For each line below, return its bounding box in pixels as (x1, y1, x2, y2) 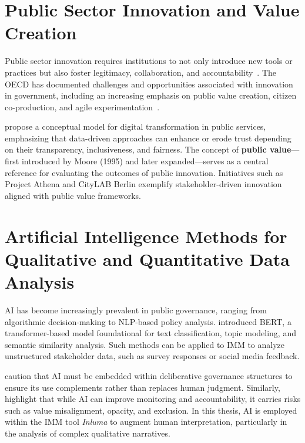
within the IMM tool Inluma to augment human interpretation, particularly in (5, 415, 287, 428)
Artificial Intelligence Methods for (5, 224, 287, 248)
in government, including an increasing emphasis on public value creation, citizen (5, 89, 297, 102)
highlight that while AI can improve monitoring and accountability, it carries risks (5, 393, 301, 405)
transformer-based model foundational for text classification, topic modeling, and (5, 327, 296, 339)
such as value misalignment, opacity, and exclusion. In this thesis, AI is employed (5, 404, 297, 416)
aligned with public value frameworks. (5, 189, 141, 201)
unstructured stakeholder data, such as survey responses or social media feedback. (5, 350, 300, 362)
